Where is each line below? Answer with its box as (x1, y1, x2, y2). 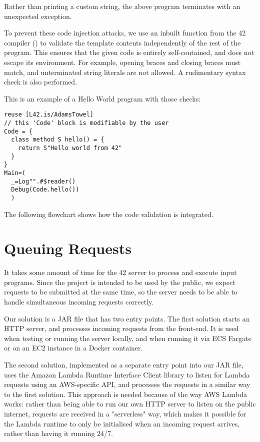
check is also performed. (4, 76, 77, 87)
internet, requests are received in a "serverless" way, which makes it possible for (4, 408, 246, 418)
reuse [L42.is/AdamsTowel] (4, 111, 93, 118)
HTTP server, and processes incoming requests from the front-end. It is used (4, 323, 239, 333)
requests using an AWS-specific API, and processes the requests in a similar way (4, 379, 250, 389)
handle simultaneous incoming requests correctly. (4, 296, 154, 307)
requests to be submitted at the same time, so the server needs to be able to (4, 286, 237, 297)
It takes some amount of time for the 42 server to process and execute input (4, 267, 237, 277)
